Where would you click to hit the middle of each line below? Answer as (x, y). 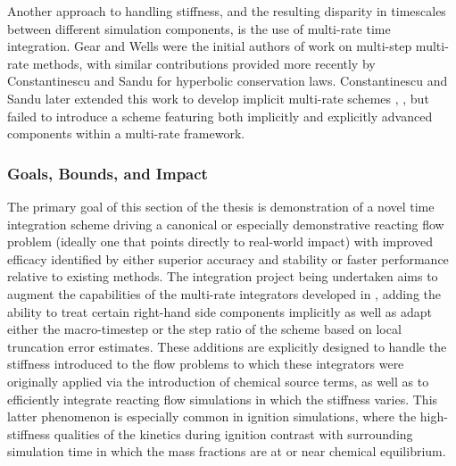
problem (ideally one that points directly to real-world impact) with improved (220, 241)
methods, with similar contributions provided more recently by (204, 63)
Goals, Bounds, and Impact (108, 173)
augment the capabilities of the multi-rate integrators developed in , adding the (224, 293)
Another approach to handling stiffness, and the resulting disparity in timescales (227, 11)
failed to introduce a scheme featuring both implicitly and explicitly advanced (220, 116)
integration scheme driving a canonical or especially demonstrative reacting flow (226, 224)
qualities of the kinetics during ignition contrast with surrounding (233, 433)
